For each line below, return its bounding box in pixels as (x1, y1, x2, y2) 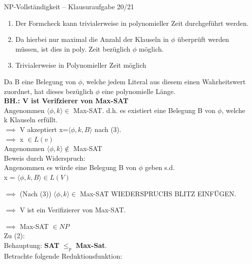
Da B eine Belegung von (4, 76, 76, 86)
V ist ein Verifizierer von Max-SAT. (19, 205, 126, 215)
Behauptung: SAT (4, 240, 60, 250)
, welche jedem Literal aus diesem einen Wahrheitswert (82, 76, 246, 86)
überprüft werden (177, 34, 229, 44)
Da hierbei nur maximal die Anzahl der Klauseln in (15, 34, 169, 44)
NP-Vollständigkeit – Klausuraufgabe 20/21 (4, 1, 134, 11)
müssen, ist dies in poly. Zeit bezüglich (15, 43, 130, 54)
